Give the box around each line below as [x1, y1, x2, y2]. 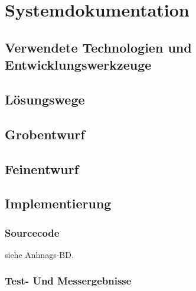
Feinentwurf [5, 159, 79, 178]
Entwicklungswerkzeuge [5, 55, 152, 74]
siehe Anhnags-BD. [5, 248, 74, 260]
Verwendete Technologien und [5, 38, 192, 56]
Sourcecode [5, 225, 60, 240]
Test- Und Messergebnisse [5, 273, 132, 288]
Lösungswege [5, 90, 85, 108]
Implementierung [5, 194, 112, 212]
